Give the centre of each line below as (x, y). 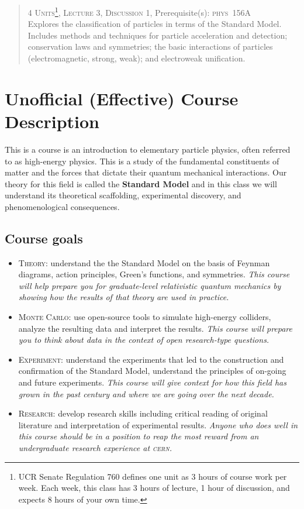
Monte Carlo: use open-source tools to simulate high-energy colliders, (145, 317)
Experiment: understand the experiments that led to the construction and (151, 359)
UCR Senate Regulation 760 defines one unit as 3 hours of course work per (153, 476)
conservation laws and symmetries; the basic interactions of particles (150, 47)
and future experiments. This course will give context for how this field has (152, 382)
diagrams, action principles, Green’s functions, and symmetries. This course (154, 274)
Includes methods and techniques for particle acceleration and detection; (158, 35)
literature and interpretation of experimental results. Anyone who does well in (158, 424)
